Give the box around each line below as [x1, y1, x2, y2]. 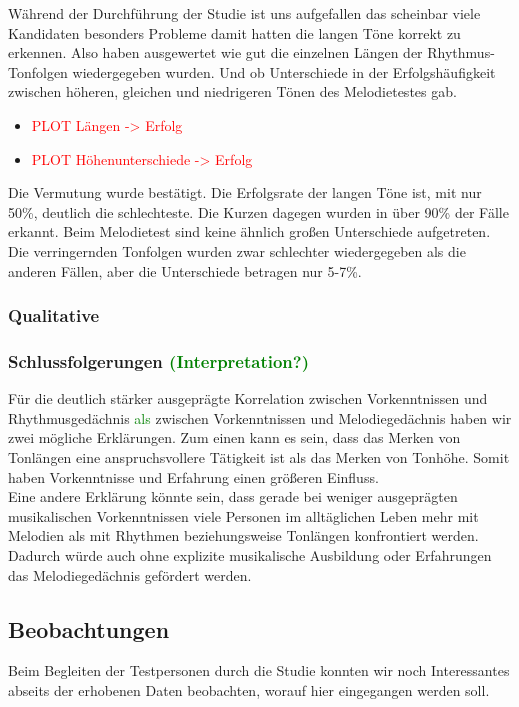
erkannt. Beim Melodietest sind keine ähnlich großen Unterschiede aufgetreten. [8, 221, 491, 242]
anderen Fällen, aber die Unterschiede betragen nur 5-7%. [8, 260, 362, 281]
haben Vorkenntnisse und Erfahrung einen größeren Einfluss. [8, 466, 379, 487]
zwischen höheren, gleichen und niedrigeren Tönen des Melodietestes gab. [8, 81, 457, 102]
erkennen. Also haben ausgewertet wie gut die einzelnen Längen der [8, 42, 423, 63]
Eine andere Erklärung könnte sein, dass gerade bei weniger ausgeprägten [8, 486, 458, 507]
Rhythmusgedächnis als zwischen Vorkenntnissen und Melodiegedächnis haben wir [8, 407, 512, 428]
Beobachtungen [8, 613, 170, 644]
